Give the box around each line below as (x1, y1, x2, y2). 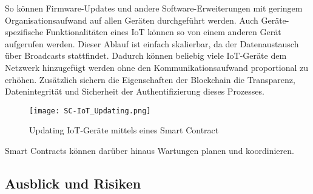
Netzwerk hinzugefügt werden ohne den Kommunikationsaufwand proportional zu (5, 61, 309, 73)
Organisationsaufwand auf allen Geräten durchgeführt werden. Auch (5, 13, 258, 26)
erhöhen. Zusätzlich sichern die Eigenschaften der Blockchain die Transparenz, (5, 73, 295, 85)
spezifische (5, 25, 44, 38)
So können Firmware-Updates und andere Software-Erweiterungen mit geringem (5, 2, 303, 14)
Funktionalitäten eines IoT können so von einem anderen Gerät (45, 25, 281, 38)
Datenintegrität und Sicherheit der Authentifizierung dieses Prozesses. (5, 85, 264, 98)
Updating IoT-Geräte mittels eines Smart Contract (29, 124, 219, 136)
